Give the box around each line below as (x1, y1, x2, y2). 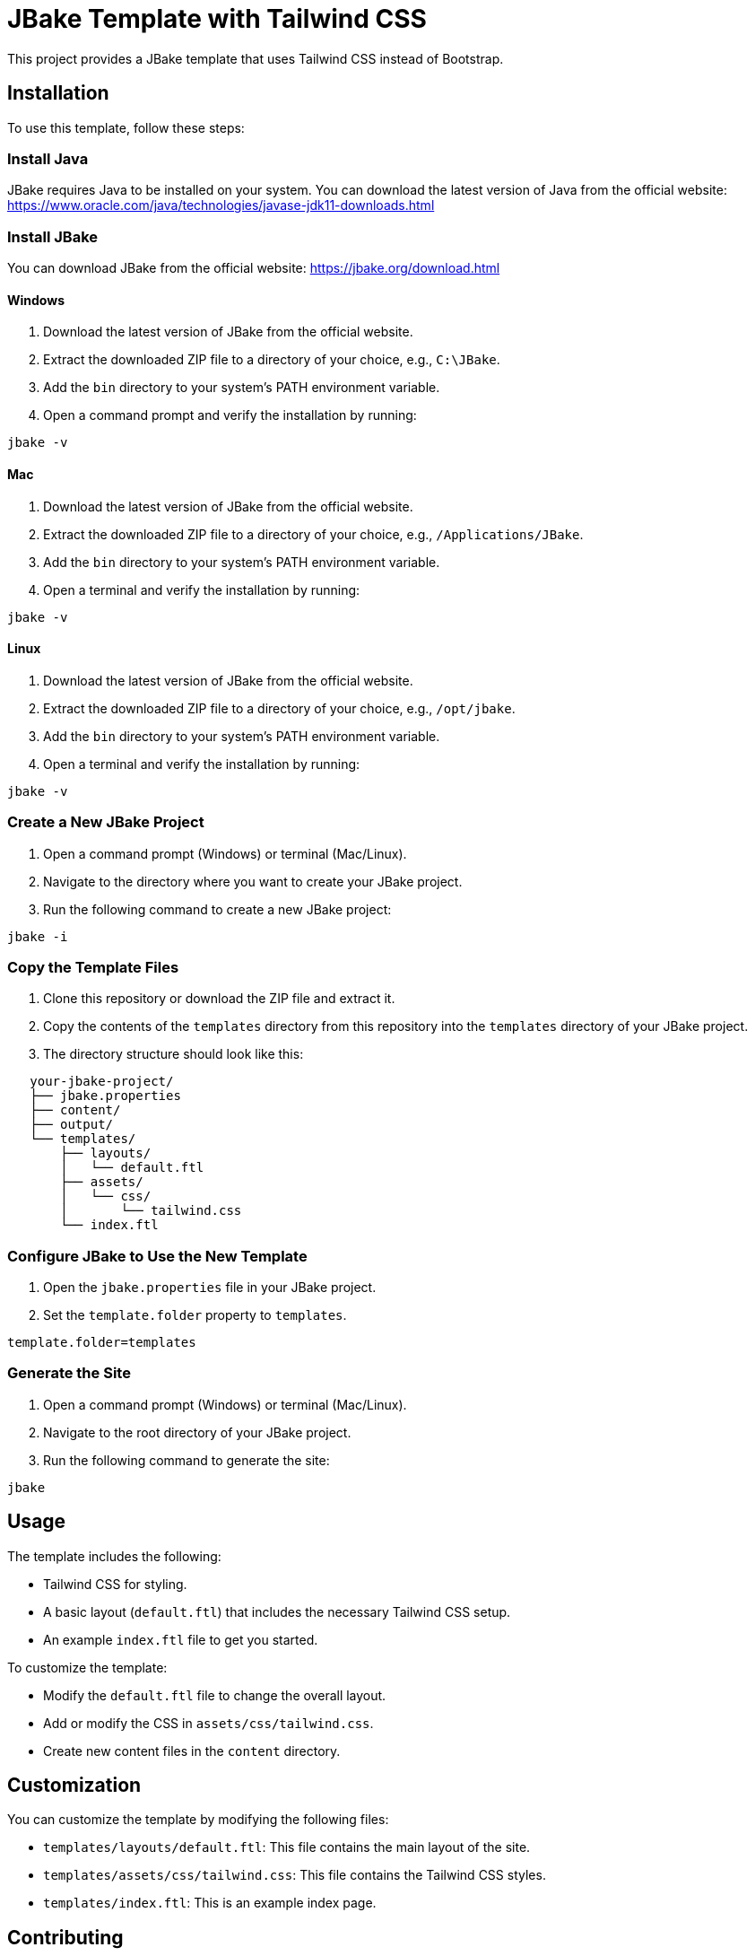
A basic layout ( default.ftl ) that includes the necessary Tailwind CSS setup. (43, 1603, 511, 1620)
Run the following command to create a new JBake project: (43, 901, 392, 917)
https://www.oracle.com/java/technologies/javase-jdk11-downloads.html (7, 197, 435, 214)
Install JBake (7, 227, 98, 246)
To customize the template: (7, 1659, 168, 1675)
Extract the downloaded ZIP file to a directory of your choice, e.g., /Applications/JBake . (43, 526, 584, 542)
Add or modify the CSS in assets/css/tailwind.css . (43, 1715, 374, 1731)
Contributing (7, 1925, 124, 1949)
